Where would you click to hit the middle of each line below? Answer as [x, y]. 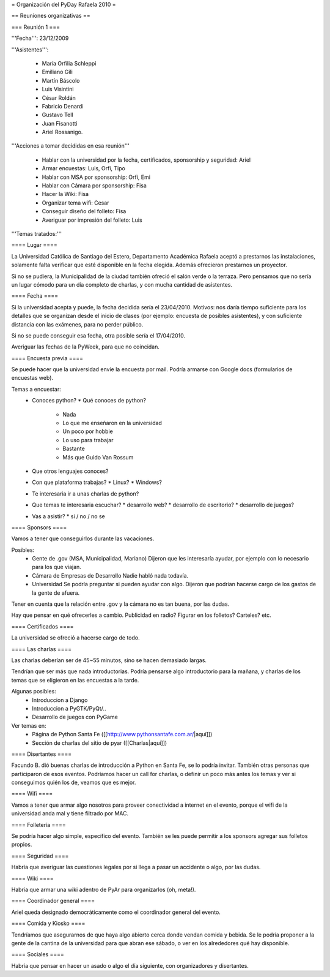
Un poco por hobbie [88, 431]
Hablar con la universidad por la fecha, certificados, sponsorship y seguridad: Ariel [146, 160]
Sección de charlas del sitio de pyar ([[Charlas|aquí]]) [100, 743]
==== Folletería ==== [39, 824]
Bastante [74, 449]
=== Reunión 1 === [36, 27]
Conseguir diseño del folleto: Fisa [84, 211]
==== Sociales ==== [38, 954]
